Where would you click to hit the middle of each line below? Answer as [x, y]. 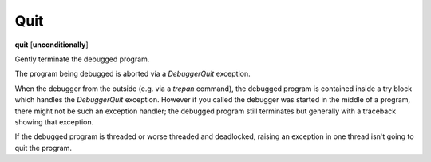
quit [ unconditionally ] [51, 45]
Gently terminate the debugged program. [82, 59]
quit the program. [43, 148]
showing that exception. [54, 122]
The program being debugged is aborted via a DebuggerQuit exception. [132, 74]
